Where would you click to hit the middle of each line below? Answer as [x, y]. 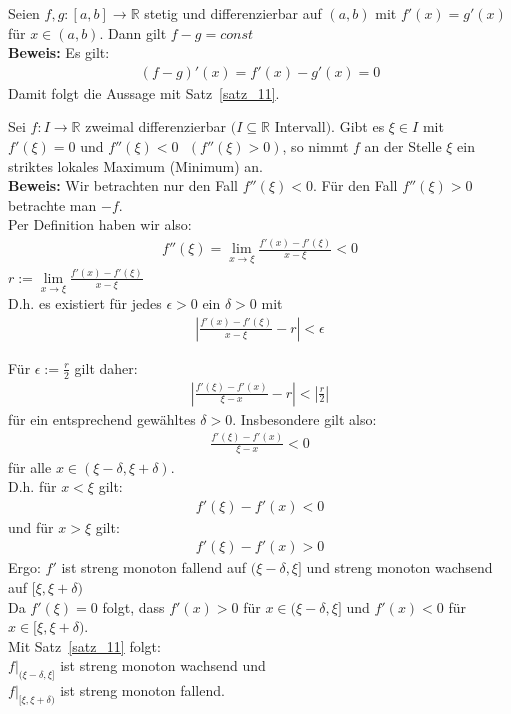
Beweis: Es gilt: [59, 52]
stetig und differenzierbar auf [233, 13]
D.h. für [32, 486]
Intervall [300, 126]
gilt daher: [106, 367]
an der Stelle [403, 146]
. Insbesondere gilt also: [304, 418]
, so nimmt [315, 146]
